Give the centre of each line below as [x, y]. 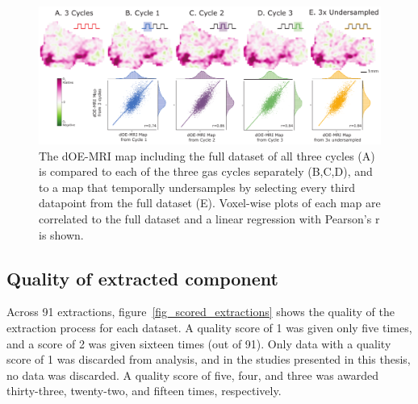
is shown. [61, 234]
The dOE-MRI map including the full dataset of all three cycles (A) [207, 155]
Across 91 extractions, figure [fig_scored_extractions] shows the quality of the [201, 312]
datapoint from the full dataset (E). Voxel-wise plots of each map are [210, 203]
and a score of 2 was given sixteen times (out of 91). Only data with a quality [199, 343]
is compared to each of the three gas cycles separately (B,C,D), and [206, 171]
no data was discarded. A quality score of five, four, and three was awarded [192, 375]
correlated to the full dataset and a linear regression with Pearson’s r [209, 218]
